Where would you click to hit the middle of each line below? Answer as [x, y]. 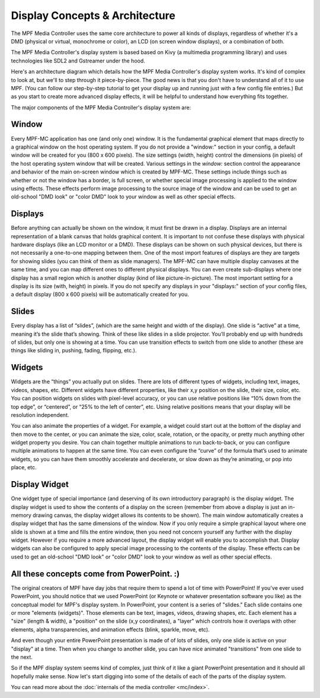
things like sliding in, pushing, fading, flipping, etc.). [74, 350]
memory [21, 515]
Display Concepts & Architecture [93, 15]
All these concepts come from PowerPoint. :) [95, 574]
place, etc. [24, 468]
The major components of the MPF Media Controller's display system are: [101, 108]
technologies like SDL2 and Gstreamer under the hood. [78, 61]
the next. [22, 657]
